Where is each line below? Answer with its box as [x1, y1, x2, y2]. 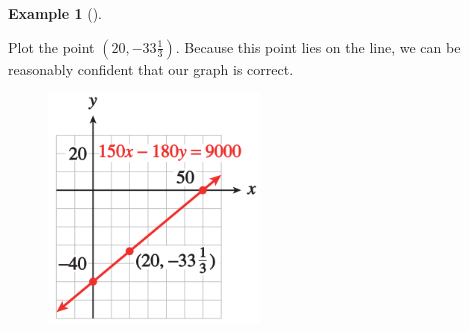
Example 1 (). [8, 3, 102, 23]
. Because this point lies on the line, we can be [175, 36, 461, 57]
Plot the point [8, 36, 95, 57]
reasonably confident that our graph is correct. [8, 58, 294, 79]
